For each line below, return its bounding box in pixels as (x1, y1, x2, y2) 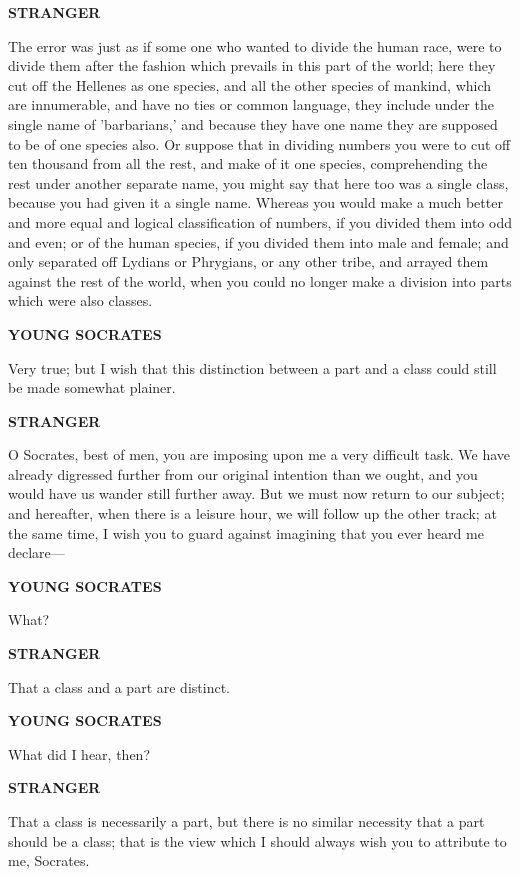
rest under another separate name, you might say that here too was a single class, (8, 172, 509, 193)
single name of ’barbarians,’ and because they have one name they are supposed (8, 113, 498, 134)
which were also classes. (8, 290, 153, 311)
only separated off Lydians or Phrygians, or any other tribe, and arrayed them (8, 251, 489, 272)
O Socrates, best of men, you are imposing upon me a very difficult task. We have (8, 444, 511, 465)
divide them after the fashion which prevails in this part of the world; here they (8, 55, 496, 76)
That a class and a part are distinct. (8, 676, 230, 697)
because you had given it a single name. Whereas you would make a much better (8, 192, 503, 213)
